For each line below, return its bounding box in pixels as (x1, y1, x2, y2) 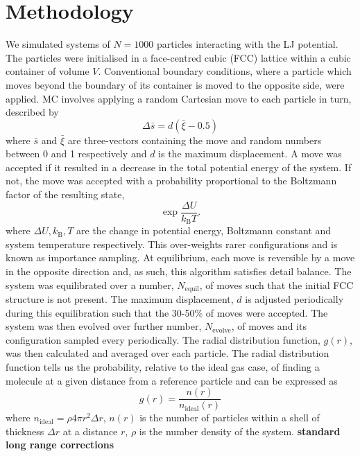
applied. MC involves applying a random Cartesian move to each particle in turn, (6, 91, 352, 105)
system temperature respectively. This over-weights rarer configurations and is (6, 236, 338, 251)
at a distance (62, 423, 118, 438)
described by (6, 105, 59, 119)
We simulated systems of (6, 37, 110, 51)
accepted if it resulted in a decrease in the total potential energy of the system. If (6, 159, 352, 174)
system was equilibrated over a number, (6, 277, 174, 292)
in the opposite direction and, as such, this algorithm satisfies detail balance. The (6, 263, 352, 278)
